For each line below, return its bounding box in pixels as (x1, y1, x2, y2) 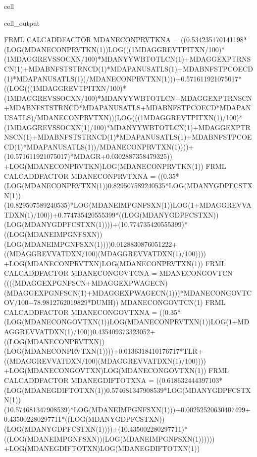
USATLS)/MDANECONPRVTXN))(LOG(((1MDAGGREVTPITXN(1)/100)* (4, 112, 243, 122)
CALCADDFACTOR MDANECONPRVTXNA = (4, 170, 156, 181)
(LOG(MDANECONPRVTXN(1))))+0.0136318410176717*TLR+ (4, 346, 203, 356)
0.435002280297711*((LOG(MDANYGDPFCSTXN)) (4, 414, 165, 424)
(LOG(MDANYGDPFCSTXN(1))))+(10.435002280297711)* (4, 423, 188, 434)
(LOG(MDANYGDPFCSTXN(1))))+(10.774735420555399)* (4, 219, 188, 229)
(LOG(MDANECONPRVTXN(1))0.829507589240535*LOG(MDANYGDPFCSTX (4, 180, 253, 191)
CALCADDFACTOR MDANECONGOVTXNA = (4, 306, 157, 317)
